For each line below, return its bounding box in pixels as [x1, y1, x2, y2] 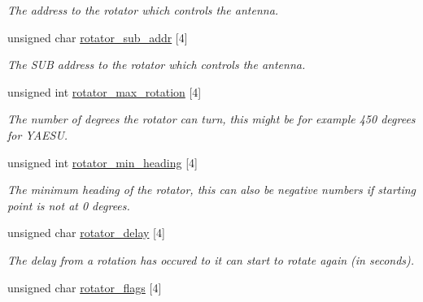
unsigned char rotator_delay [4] [7, 224, 165, 241]
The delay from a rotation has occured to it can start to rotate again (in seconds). [7, 251, 415, 268]
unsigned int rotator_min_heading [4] [7, 153, 198, 170]
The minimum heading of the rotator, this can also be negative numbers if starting [7, 181, 416, 198]
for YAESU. [7, 126, 68, 143]
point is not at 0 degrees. [7, 196, 130, 214]
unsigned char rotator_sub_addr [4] [7, 28, 188, 45]
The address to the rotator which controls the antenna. [7, 2, 279, 18]
